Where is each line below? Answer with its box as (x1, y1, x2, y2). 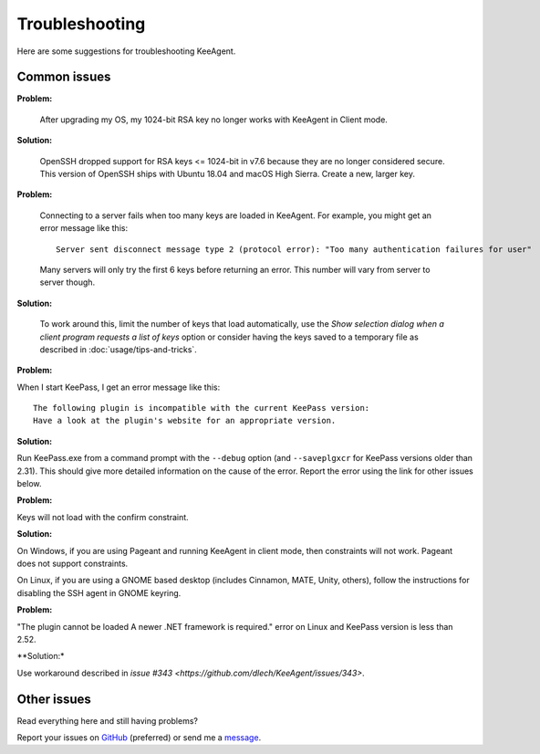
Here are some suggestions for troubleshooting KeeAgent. (16, 46, 236, 57)
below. (16, 478, 42, 489)
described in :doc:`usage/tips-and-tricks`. (39, 343, 198, 355)
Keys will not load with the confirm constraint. (16, 511, 189, 522)
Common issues (16, 69, 111, 85)
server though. (39, 277, 96, 288)
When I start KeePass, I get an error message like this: (16, 382, 221, 393)
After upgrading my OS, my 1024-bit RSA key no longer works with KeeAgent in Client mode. (39, 114, 388, 125)
